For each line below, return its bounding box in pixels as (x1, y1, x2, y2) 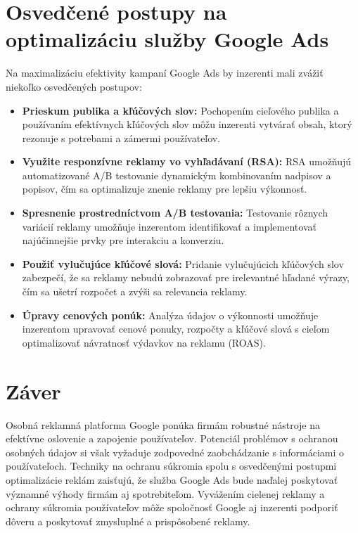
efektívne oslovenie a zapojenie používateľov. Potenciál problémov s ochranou (6, 431, 338, 446)
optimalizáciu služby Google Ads (6, 25, 329, 53)
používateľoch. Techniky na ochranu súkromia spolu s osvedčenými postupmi (6, 458, 337, 473)
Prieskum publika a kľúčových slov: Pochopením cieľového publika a (22, 103, 339, 117)
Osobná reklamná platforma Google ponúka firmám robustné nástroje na (6, 417, 321, 432)
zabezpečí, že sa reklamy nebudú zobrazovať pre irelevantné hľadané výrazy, (22, 270, 350, 285)
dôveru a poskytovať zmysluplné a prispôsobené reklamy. (6, 513, 250, 528)
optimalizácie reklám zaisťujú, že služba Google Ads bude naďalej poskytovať (6, 472, 338, 487)
